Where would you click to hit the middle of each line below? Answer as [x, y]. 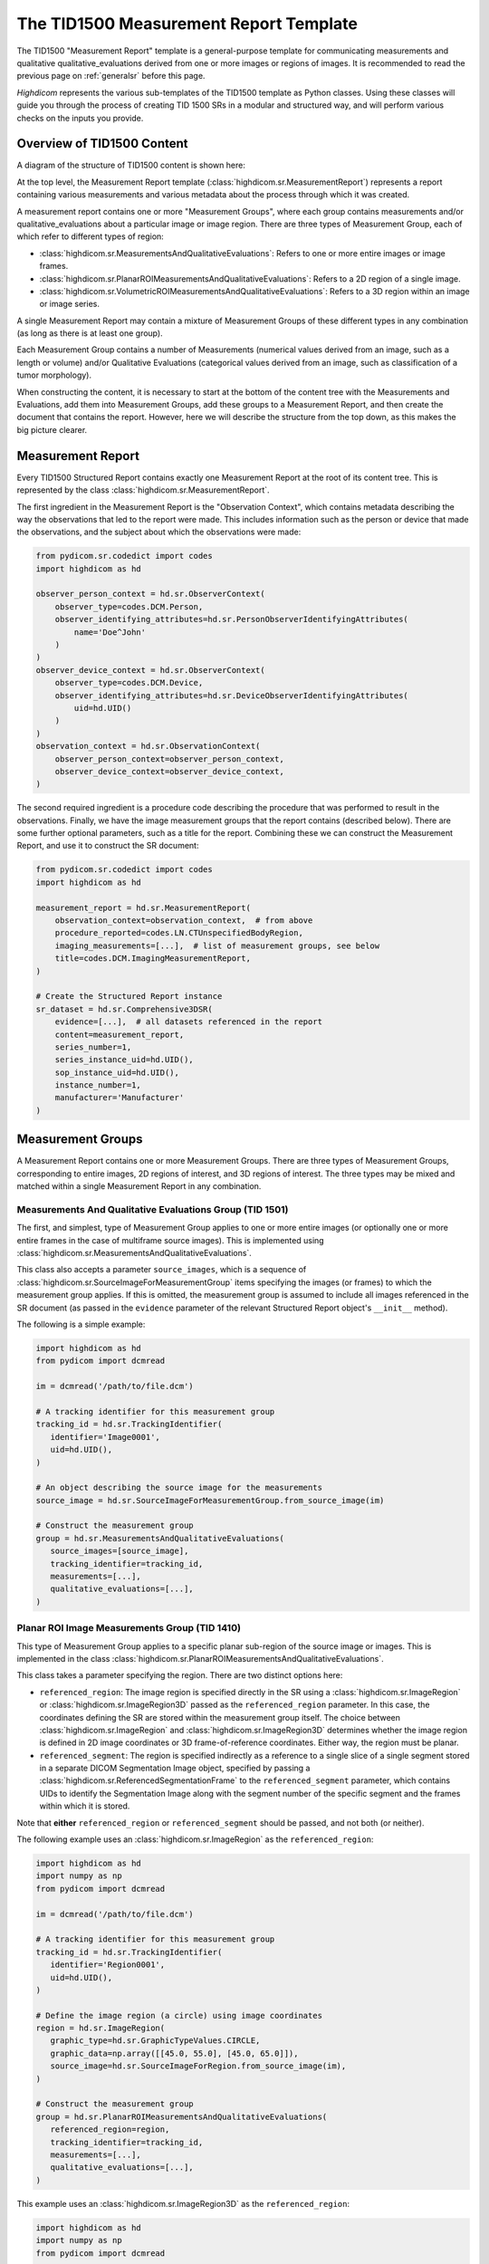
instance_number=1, [98, 1085]
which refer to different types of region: [91, 236]
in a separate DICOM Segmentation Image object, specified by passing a [175, 1768]
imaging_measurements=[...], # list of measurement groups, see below [217, 945]
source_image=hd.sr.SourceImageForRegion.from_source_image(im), [198, 2066]
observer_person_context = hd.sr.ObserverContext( [151, 594]
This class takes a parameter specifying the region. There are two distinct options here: [180, 1675]
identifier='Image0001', [105, 1437]
